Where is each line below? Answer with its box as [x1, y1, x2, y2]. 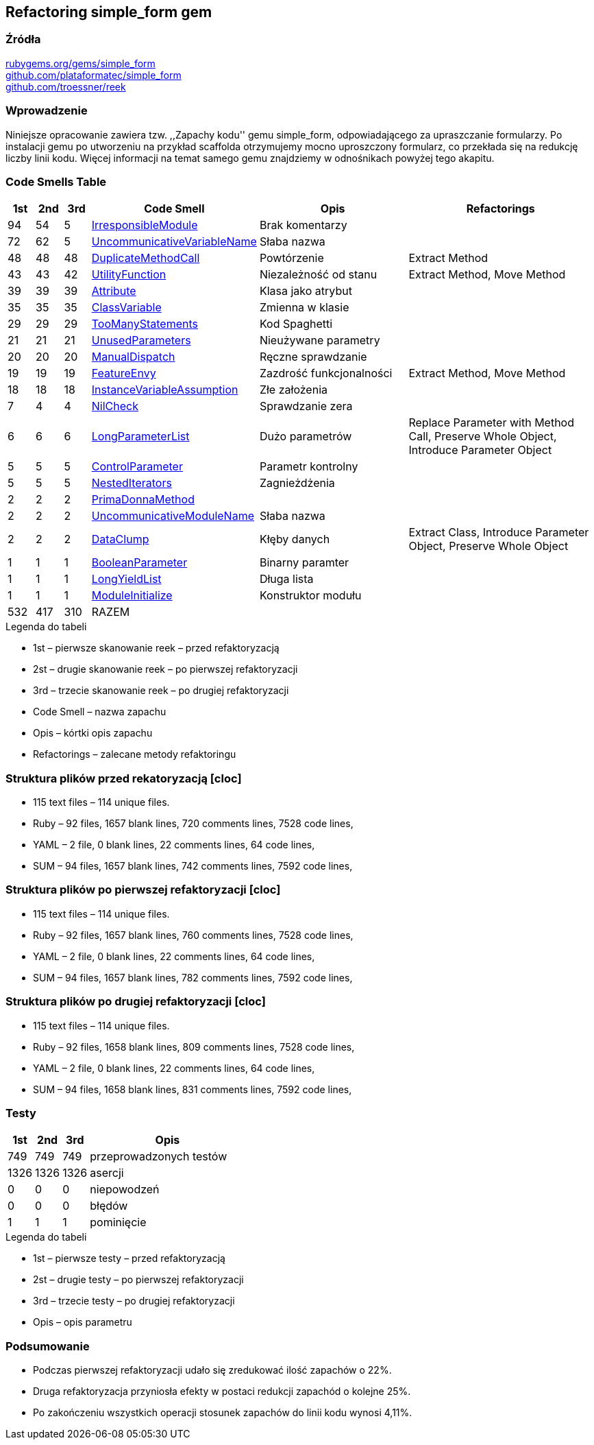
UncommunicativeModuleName [91, 509, 254, 523]
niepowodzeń [90, 1182, 160, 1197]
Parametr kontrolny [259, 459, 358, 474]
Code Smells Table [5, 174, 107, 189]
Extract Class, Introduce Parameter [408, 525, 589, 540]
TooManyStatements [91, 317, 198, 331]
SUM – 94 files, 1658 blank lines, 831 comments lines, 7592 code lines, [33, 1083, 352, 1095]
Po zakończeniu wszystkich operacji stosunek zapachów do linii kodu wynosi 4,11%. [33, 1407, 412, 1419]
